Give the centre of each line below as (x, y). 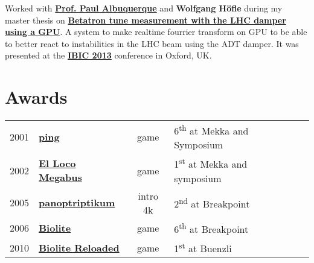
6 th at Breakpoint (211, 228)
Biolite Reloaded (79, 247)
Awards (36, 97)
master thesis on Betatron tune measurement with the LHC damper (146, 20)
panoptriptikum (77, 203)
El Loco (57, 163)
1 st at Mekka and (211, 163)
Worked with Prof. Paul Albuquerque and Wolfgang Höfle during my (144, 8)
